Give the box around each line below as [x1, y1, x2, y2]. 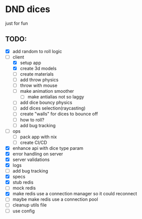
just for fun [5, 20, 28, 26]
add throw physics [20, 77, 59, 83]
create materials [20, 71, 54, 77]
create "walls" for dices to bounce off [20, 111, 98, 117]
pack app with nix [20, 134, 57, 140]
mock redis [12, 185, 36, 191]
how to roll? [20, 117, 44, 123]
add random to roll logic [12, 48, 62, 54]
